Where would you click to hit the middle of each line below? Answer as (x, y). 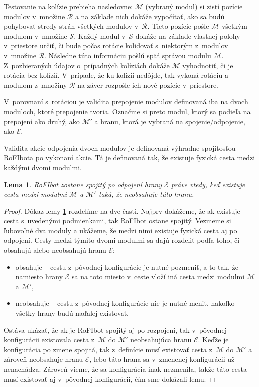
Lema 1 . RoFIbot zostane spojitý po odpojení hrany (83, 184)
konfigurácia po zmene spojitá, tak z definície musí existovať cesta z (108, 349)
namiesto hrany (39, 276)
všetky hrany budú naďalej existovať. (72, 313)
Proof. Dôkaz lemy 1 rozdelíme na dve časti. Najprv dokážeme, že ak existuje (122, 210)
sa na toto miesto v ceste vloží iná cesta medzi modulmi (158, 276)
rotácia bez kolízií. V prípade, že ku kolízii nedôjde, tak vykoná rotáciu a (116, 75)
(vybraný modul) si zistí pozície (194, 6)
